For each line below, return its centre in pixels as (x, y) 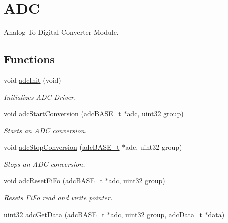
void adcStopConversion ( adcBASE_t (62, 147)
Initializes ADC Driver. (40, 97)
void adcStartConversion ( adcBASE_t (63, 113)
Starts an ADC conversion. (45, 130)
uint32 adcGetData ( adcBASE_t (54, 214)
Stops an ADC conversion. (45, 163)
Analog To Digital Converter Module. (61, 32)
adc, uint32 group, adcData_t (156, 214)
